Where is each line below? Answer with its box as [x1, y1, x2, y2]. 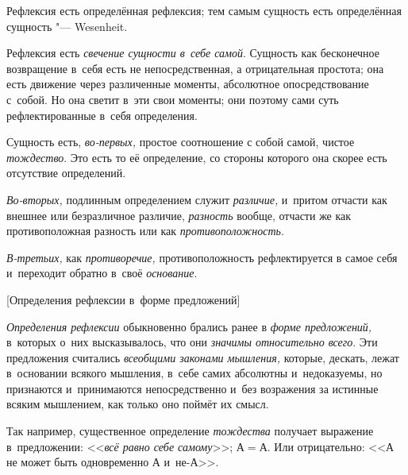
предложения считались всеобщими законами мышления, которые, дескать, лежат [6, 349, 399, 365]
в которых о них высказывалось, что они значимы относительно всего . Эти [6, 334, 378, 350]
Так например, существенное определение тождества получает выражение [6, 423, 374, 439]
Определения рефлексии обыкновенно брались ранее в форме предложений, [6, 318, 372, 334]
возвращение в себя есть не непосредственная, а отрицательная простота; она [6, 60, 384, 76]
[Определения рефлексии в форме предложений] [6, 291, 241, 307]
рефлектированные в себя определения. [6, 106, 198, 123]
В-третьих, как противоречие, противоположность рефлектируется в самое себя [6, 249, 398, 265]
